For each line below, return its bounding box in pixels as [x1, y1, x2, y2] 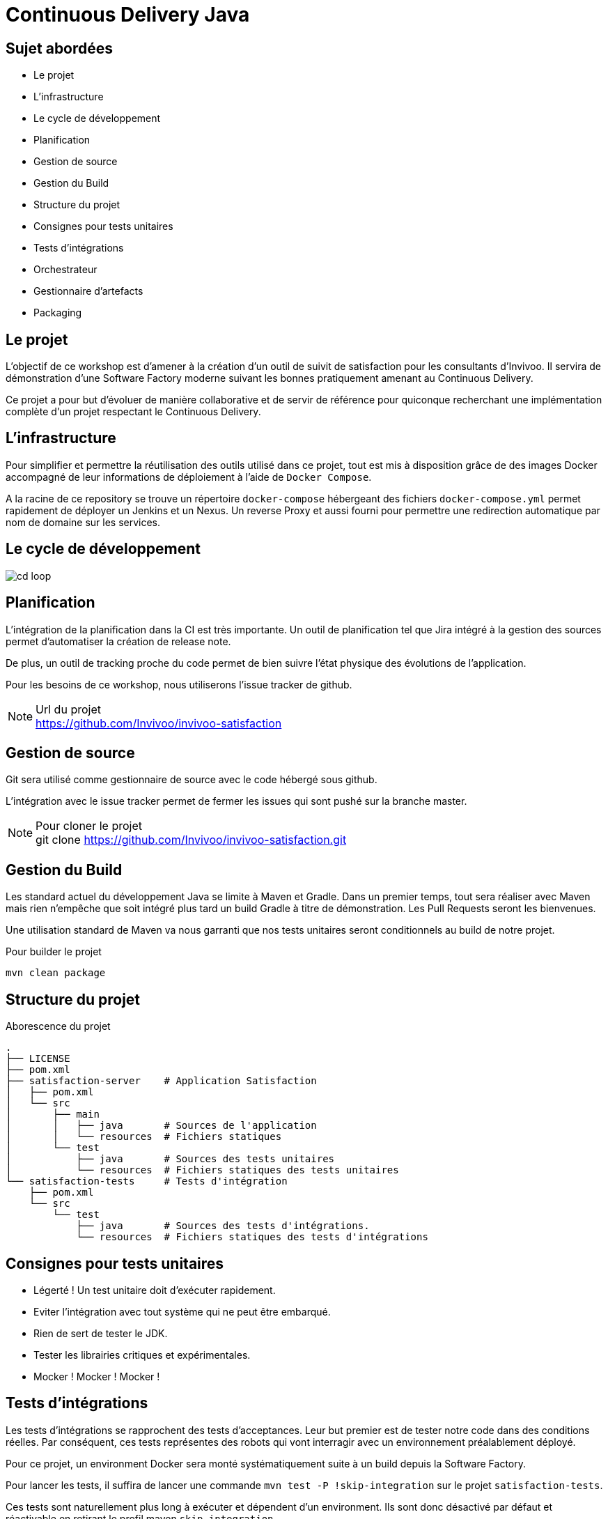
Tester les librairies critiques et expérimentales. [33, 1348, 251, 1361]
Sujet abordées [6, 39, 114, 57]
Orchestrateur [33, 263, 98, 276]
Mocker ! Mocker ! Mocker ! [33, 1370, 160, 1382]
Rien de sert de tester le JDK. [33, 1327, 168, 1339]
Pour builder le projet [6, 946, 102, 958]
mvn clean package [6, 967, 106, 979]
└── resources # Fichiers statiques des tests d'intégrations [76, 1231, 428, 1243]
